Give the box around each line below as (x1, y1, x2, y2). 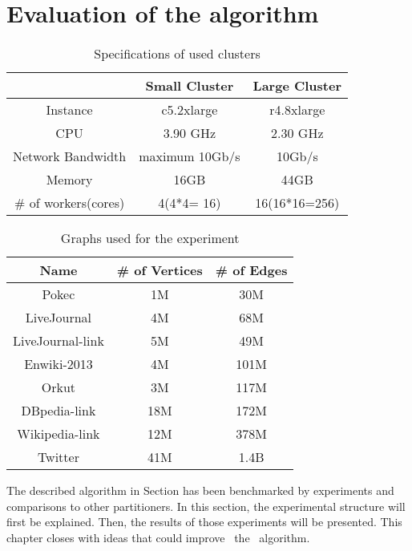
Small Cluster (145, 76, 234, 95)
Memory (46, 170, 93, 189)
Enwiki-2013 (24, 355, 93, 374)
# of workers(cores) (14, 193, 125, 213)
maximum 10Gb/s (139, 147, 240, 166)
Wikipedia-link (17, 424, 100, 444)
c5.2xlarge (161, 100, 218, 120)
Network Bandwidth (13, 147, 127, 166)
